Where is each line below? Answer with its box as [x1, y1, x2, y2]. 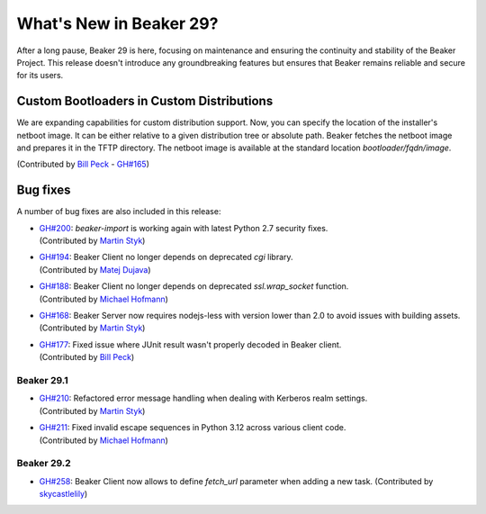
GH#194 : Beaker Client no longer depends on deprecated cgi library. [39, 252, 293, 263]
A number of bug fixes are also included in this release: [16, 206, 221, 217]
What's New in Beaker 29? [16, 14, 219, 33]
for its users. [16, 70, 64, 81]
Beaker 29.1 [16, 374, 69, 386]
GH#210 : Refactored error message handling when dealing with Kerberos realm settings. [39, 392, 368, 404]
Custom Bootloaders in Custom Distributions [16, 94, 274, 109]
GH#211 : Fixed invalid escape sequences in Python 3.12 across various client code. [39, 422, 346, 433]
